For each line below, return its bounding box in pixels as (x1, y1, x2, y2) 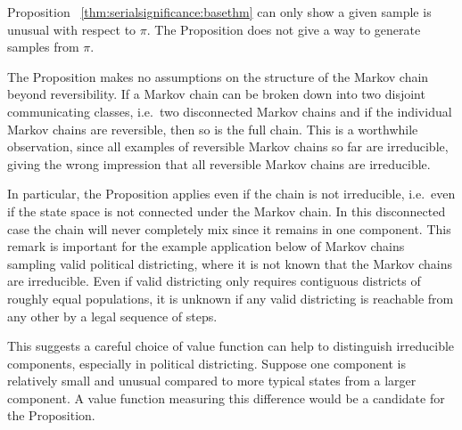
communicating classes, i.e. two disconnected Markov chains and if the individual (7, 101, 452, 120)
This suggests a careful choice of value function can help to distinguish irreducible (7, 337, 455, 355)
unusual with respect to (7, 20, 136, 38)
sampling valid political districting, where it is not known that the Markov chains (7, 254, 453, 272)
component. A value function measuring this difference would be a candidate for (7, 388, 445, 407)
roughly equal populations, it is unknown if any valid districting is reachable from (7, 288, 454, 307)
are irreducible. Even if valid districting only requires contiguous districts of (7, 272, 421, 290)
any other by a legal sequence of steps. (7, 306, 218, 325)
